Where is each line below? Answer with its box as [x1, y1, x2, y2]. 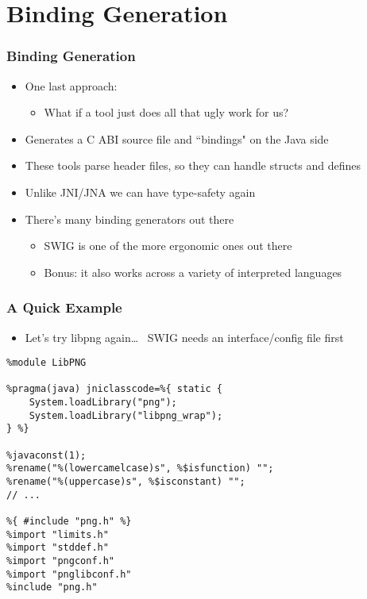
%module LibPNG [6, 357, 87, 369]
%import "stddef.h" [6, 542, 109, 554]
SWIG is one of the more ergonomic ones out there [44, 237, 292, 254]
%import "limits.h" [6, 528, 109, 540]
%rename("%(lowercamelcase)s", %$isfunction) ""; [6, 463, 274, 474]
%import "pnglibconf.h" [6, 568, 132, 580]
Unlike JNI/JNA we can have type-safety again [25, 183, 256, 200]
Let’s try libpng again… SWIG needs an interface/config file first [25, 328, 344, 345]
